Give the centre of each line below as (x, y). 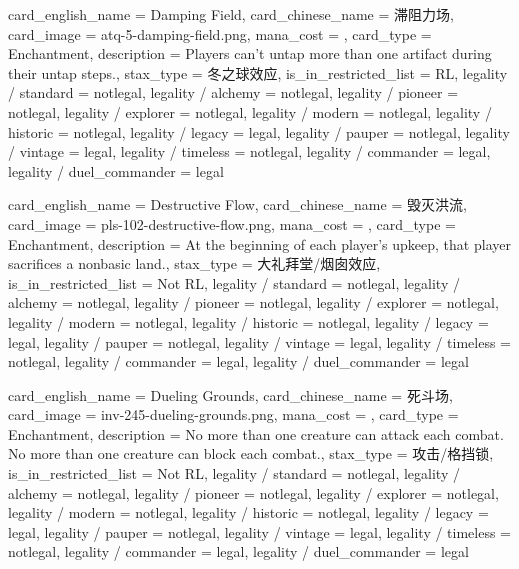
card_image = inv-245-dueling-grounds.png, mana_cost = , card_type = (233, 414)
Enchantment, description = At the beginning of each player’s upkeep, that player (259, 243)
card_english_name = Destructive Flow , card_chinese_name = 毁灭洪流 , (237, 204)
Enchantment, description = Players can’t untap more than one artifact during (250, 53)
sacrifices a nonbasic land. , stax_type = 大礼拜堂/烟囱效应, (194, 263)
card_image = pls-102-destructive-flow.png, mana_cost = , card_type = (232, 223)
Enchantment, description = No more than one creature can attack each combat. (256, 433)
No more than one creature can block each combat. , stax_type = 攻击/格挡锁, (251, 453)
